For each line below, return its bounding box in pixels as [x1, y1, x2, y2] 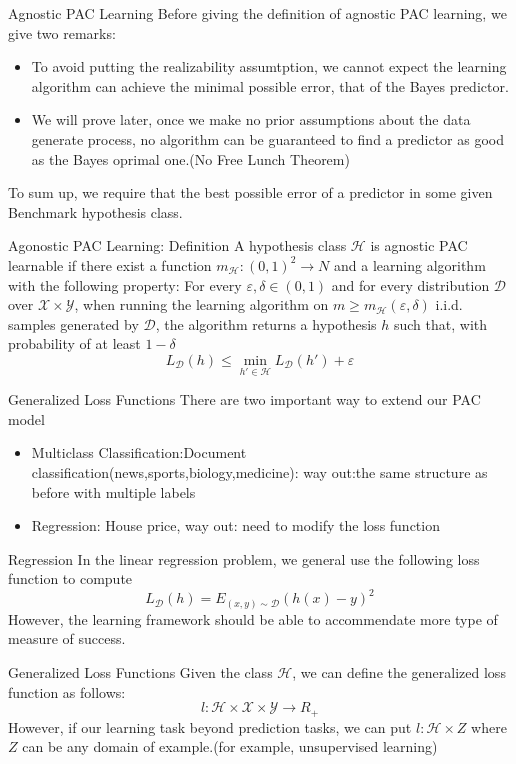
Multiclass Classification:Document [31, 442, 247, 463]
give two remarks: [8, 22, 116, 43]
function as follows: [8, 681, 126, 702]
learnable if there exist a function [8, 254, 212, 275]
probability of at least [8, 333, 141, 354]
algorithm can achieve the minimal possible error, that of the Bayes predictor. [31, 75, 509, 96]
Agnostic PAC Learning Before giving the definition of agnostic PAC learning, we [8, 3, 507, 23]
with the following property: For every [8, 274, 242, 295]
